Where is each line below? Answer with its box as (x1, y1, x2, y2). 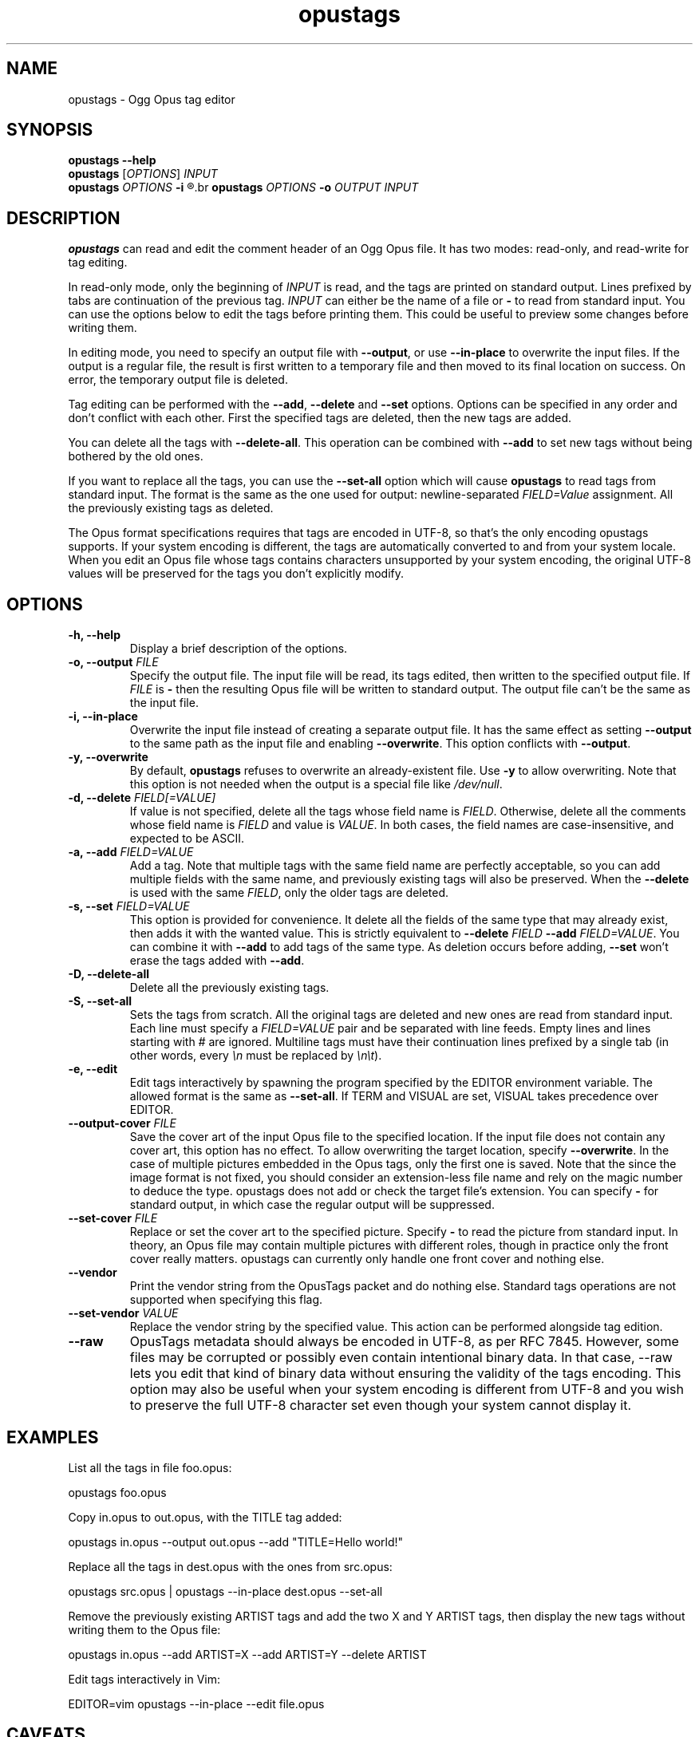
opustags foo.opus (68, 1485, 167, 1499)
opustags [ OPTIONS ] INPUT (68, 167, 218, 181)
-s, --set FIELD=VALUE (68, 899, 190, 914)
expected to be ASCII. (129, 831, 245, 846)
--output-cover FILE (68, 1116, 176, 1131)
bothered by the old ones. (68, 449, 203, 464)
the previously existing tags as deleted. (68, 501, 274, 515)
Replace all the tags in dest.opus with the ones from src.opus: (68, 1559, 393, 1573)
